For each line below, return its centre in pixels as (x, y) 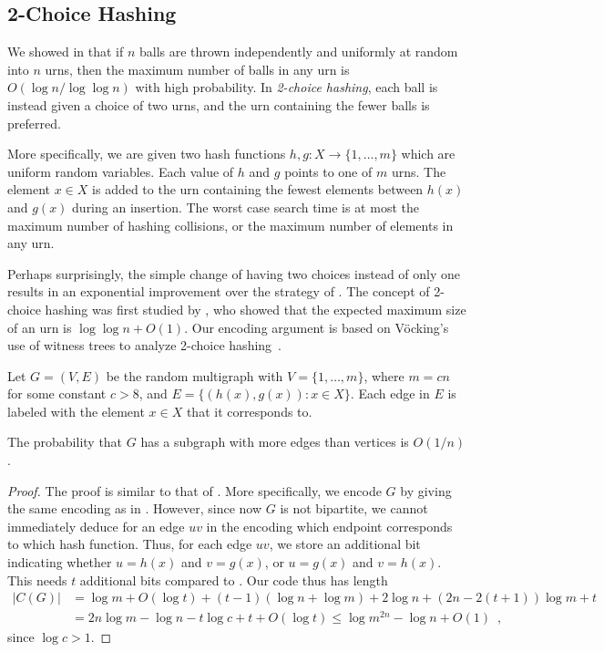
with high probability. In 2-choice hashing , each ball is (287, 87)
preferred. (34, 123)
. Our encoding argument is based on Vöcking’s (317, 327)
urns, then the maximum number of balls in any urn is (197, 69)
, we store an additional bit (345, 544)
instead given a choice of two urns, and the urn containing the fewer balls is (219, 104)
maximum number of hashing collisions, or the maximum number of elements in (230, 225)
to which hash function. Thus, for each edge (130, 544)
